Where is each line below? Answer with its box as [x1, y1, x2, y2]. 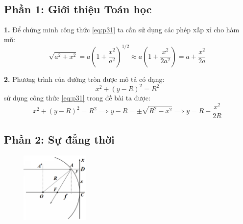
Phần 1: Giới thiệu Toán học [4, 1, 152, 17]
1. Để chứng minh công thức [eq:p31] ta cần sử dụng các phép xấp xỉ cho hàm [4, 25, 240, 35]
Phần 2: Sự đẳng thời [4, 132, 115, 147]
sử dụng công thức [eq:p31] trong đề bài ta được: [4, 92, 150, 102]
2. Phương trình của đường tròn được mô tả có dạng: [4, 74, 165, 84]
